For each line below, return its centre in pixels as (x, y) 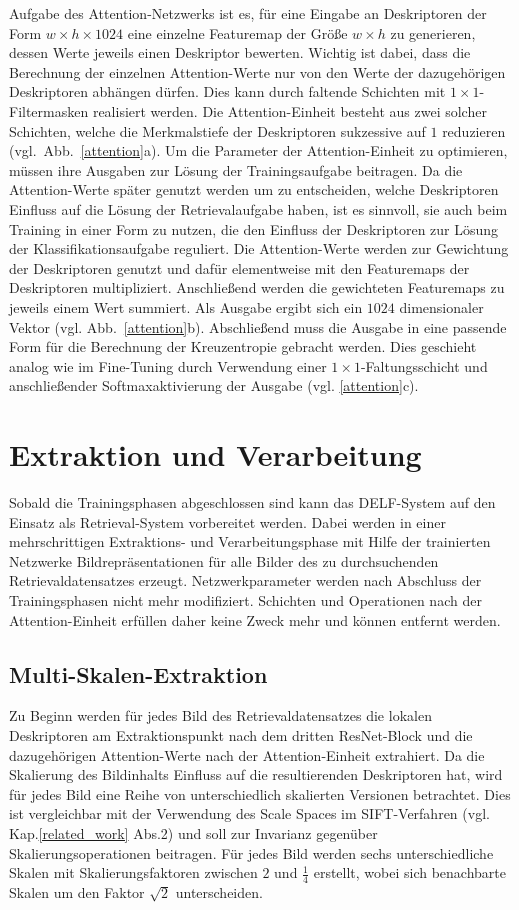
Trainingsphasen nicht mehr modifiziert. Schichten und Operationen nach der (245, 599)
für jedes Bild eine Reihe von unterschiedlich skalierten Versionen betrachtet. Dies (260, 793)
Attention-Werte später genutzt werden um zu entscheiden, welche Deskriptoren (254, 189)
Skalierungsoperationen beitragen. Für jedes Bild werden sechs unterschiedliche (251, 852)
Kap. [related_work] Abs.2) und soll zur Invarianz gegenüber (193, 832)
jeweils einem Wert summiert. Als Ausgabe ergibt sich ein (186, 306)
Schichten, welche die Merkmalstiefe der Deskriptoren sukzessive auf (217, 130)
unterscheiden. (219, 891)
